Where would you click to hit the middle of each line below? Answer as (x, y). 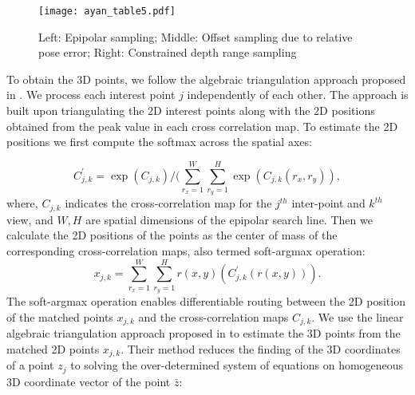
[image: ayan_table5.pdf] (107, 11)
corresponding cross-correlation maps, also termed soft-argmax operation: (186, 250)
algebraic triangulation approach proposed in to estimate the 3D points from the (204, 333)
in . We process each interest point (91, 95)
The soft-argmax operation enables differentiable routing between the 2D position (206, 301)
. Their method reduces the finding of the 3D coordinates (261, 348)
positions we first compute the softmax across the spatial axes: (159, 142)
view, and (30, 219)
